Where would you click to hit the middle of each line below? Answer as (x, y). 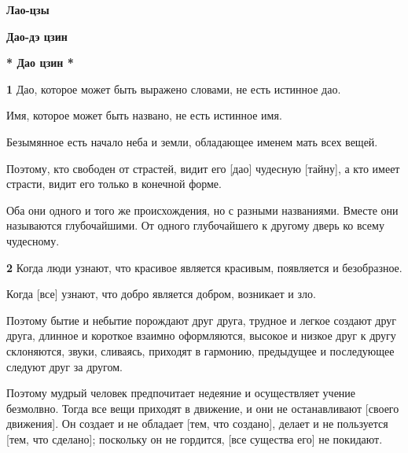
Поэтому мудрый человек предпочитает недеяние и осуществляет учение (181, 393)
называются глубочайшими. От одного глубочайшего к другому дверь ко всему (195, 225)
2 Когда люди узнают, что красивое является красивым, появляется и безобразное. (204, 267)
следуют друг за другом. (64, 366)
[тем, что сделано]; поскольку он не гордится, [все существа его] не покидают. (195, 438)
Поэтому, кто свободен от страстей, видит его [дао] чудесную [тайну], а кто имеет (203, 168)
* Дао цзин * (40, 63)
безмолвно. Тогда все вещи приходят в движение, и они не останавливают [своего (203, 408)
